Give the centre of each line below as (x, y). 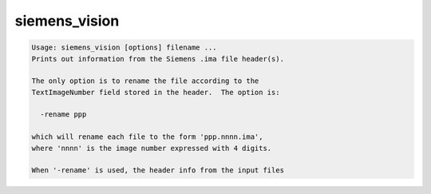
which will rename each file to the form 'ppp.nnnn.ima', (147, 137)
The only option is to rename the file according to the (145, 81)
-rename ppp (63, 115)
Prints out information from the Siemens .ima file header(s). (158, 59)
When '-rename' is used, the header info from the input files (158, 170)
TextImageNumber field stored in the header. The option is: (156, 92)
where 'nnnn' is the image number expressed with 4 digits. (152, 148)
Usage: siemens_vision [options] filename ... (124, 48)
